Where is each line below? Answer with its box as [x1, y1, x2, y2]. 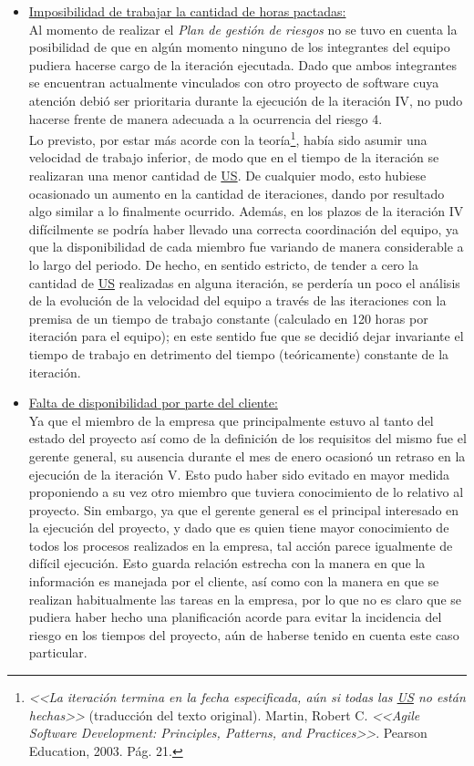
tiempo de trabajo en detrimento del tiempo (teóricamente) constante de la [28, 344, 449, 363]
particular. [28, 643, 88, 662]
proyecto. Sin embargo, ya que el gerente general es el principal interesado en [28, 500, 459, 519]
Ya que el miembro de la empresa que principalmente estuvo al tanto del [28, 410, 434, 430]
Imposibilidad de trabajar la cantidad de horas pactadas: [28, 2, 346, 20]
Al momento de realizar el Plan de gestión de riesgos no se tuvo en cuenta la [28, 19, 458, 38]
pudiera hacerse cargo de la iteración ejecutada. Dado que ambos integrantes [28, 55, 458, 74]
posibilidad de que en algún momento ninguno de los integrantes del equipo [28, 37, 450, 57]
